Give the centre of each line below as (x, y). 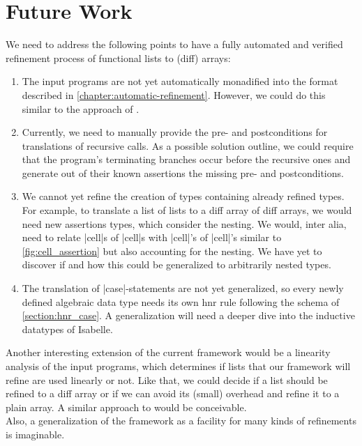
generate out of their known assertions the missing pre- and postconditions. (183, 172)
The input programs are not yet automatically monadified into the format (180, 81)
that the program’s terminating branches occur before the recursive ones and (186, 159)
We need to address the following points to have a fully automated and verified (174, 44)
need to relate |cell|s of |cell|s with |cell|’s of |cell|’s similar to (152, 237)
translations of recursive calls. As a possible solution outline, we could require (188, 145)
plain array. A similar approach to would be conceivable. (126, 407)
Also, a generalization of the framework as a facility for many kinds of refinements (181, 421)
